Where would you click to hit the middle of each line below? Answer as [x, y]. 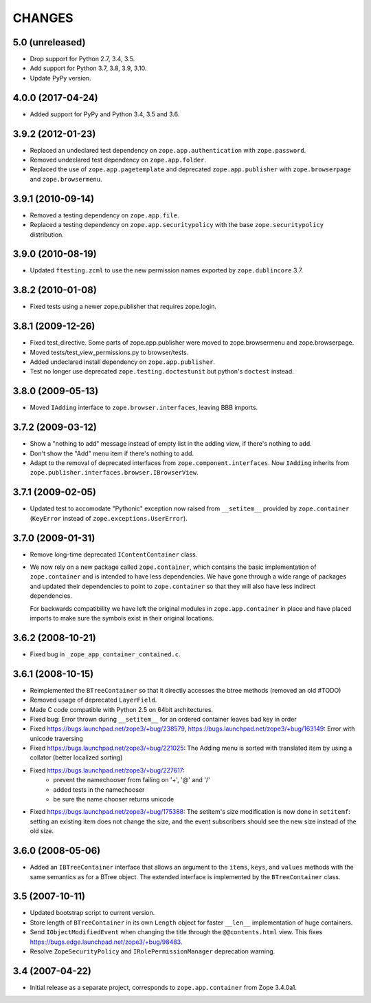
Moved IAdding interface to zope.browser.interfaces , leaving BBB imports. [144, 408]
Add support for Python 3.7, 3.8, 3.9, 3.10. [88, 68]
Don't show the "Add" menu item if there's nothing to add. [112, 453]
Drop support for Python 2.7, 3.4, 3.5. [82, 59]
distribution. [47, 235]
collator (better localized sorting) [76, 757]
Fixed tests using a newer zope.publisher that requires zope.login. [123, 307]
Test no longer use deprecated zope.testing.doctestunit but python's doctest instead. [162, 371]
